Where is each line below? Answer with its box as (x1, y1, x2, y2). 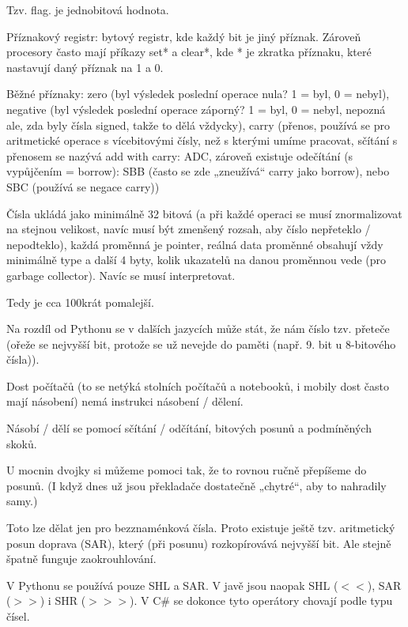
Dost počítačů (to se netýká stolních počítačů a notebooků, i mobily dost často (6, 377, 389, 394)
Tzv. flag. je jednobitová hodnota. (6, 2, 169, 17)
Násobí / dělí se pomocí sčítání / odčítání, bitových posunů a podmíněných (6, 420, 372, 436)
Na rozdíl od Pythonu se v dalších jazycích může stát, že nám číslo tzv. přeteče (6, 320, 390, 337)
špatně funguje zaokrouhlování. (6, 550, 157, 567)
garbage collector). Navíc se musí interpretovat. (6, 266, 236, 283)
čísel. (6, 608, 30, 624)
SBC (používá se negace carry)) (6, 178, 160, 195)
